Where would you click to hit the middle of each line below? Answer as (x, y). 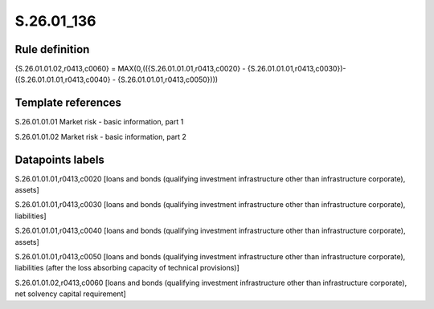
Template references (68, 103)
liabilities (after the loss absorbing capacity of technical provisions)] (127, 268)
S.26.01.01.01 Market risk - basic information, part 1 (99, 122)
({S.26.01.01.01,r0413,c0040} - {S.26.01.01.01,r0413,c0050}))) (117, 79)
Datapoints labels (59, 159)
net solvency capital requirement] (70, 294)
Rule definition (52, 49)
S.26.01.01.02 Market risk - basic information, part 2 (100, 136)
